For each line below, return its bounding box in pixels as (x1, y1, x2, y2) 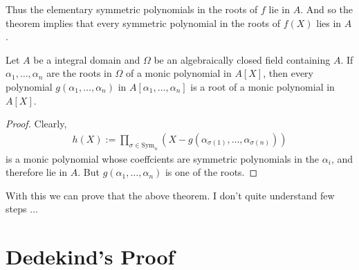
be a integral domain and (33, 52, 140, 66)
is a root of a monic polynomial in (190, 79, 335, 93)
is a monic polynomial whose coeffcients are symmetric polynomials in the (6, 151, 320, 165)
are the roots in (46, 66, 112, 80)
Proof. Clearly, (6, 116, 67, 131)
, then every (263, 66, 313, 80)
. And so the (300, 2, 353, 16)
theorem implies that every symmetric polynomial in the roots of (6, 15, 281, 30)
